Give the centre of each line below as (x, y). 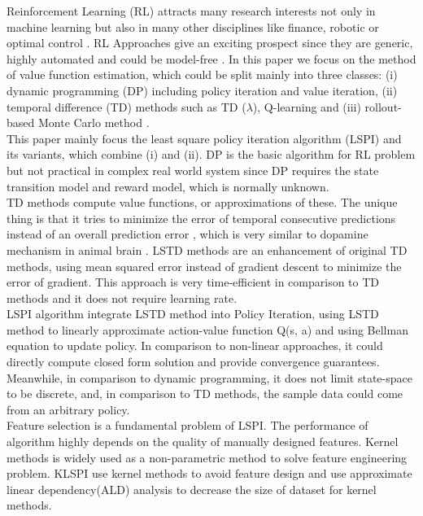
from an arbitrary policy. (68, 409)
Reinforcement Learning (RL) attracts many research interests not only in (191, 11)
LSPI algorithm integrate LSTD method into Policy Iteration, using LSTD (193, 314)
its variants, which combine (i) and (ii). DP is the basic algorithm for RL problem (211, 154)
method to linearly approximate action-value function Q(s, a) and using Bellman (207, 329)
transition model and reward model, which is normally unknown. (168, 186)
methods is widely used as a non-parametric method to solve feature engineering (207, 457)
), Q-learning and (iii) (307, 106)
